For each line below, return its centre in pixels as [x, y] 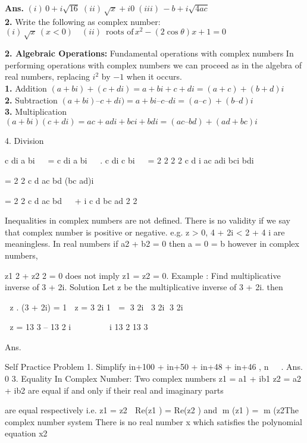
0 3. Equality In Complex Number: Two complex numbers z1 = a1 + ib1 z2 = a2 [153, 378]
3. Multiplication [36, 111]
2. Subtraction [31, 100]
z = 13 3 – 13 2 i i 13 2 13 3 [79, 327]
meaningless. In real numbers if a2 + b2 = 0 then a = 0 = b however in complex [152, 244]
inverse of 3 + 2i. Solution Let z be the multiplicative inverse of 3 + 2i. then [144, 287]
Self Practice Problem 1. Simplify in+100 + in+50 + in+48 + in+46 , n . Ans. [154, 367]
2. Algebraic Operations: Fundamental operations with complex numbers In [149, 53]
